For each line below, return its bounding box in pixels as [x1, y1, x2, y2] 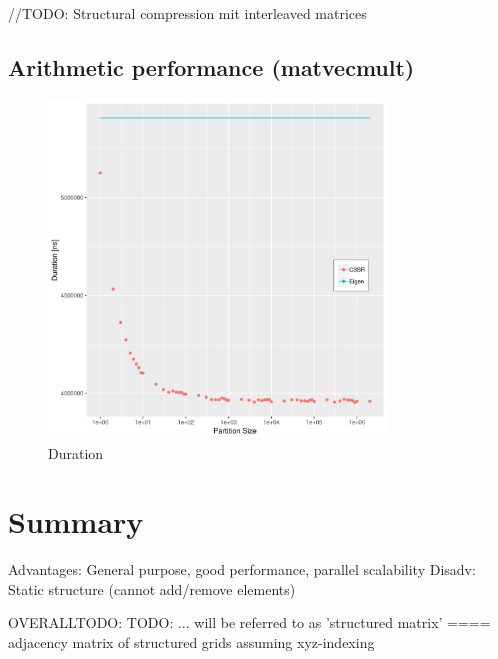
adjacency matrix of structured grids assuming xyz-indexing [8, 632, 375, 653]
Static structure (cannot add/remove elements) [8, 578, 296, 599]
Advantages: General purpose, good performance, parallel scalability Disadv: [8, 559, 476, 580]
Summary [8, 501, 144, 542]
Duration [48, 442, 104, 463]
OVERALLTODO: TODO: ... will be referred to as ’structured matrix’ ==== [8, 612, 491, 633]
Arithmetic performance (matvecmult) [8, 51, 415, 82]
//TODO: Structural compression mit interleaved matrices [8, 3, 367, 23]
